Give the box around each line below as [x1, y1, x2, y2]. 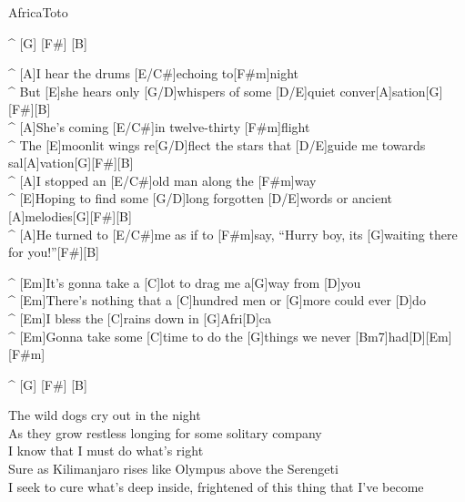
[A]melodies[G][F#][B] [8, 206, 132, 225]
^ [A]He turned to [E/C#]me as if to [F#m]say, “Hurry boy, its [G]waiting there [8, 224, 458, 243]
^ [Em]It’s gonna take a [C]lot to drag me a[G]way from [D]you [8, 272, 361, 292]
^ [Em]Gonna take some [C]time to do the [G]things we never [8, 326, 351, 345]
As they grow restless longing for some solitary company [8, 423, 322, 442]
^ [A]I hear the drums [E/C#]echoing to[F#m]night [8, 64, 299, 83]
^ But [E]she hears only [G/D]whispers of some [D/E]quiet [8, 81, 336, 100]
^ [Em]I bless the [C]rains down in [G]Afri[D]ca [8, 308, 271, 327]
